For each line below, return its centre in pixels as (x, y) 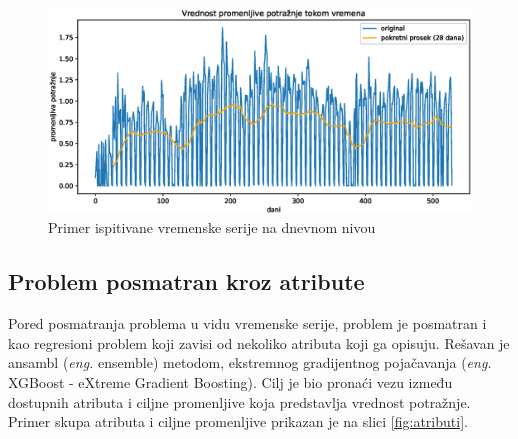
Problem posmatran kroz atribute (186, 281)
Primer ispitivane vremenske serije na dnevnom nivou (212, 227)
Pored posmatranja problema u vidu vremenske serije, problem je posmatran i (247, 323)
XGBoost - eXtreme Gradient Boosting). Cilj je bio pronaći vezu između (230, 381)
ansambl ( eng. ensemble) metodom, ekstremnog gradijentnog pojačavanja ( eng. (250, 362)
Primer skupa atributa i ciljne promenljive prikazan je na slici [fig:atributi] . (238, 421)
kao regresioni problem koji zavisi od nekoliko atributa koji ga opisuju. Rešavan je (259, 342)
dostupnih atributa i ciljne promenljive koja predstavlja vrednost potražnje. (239, 401)
